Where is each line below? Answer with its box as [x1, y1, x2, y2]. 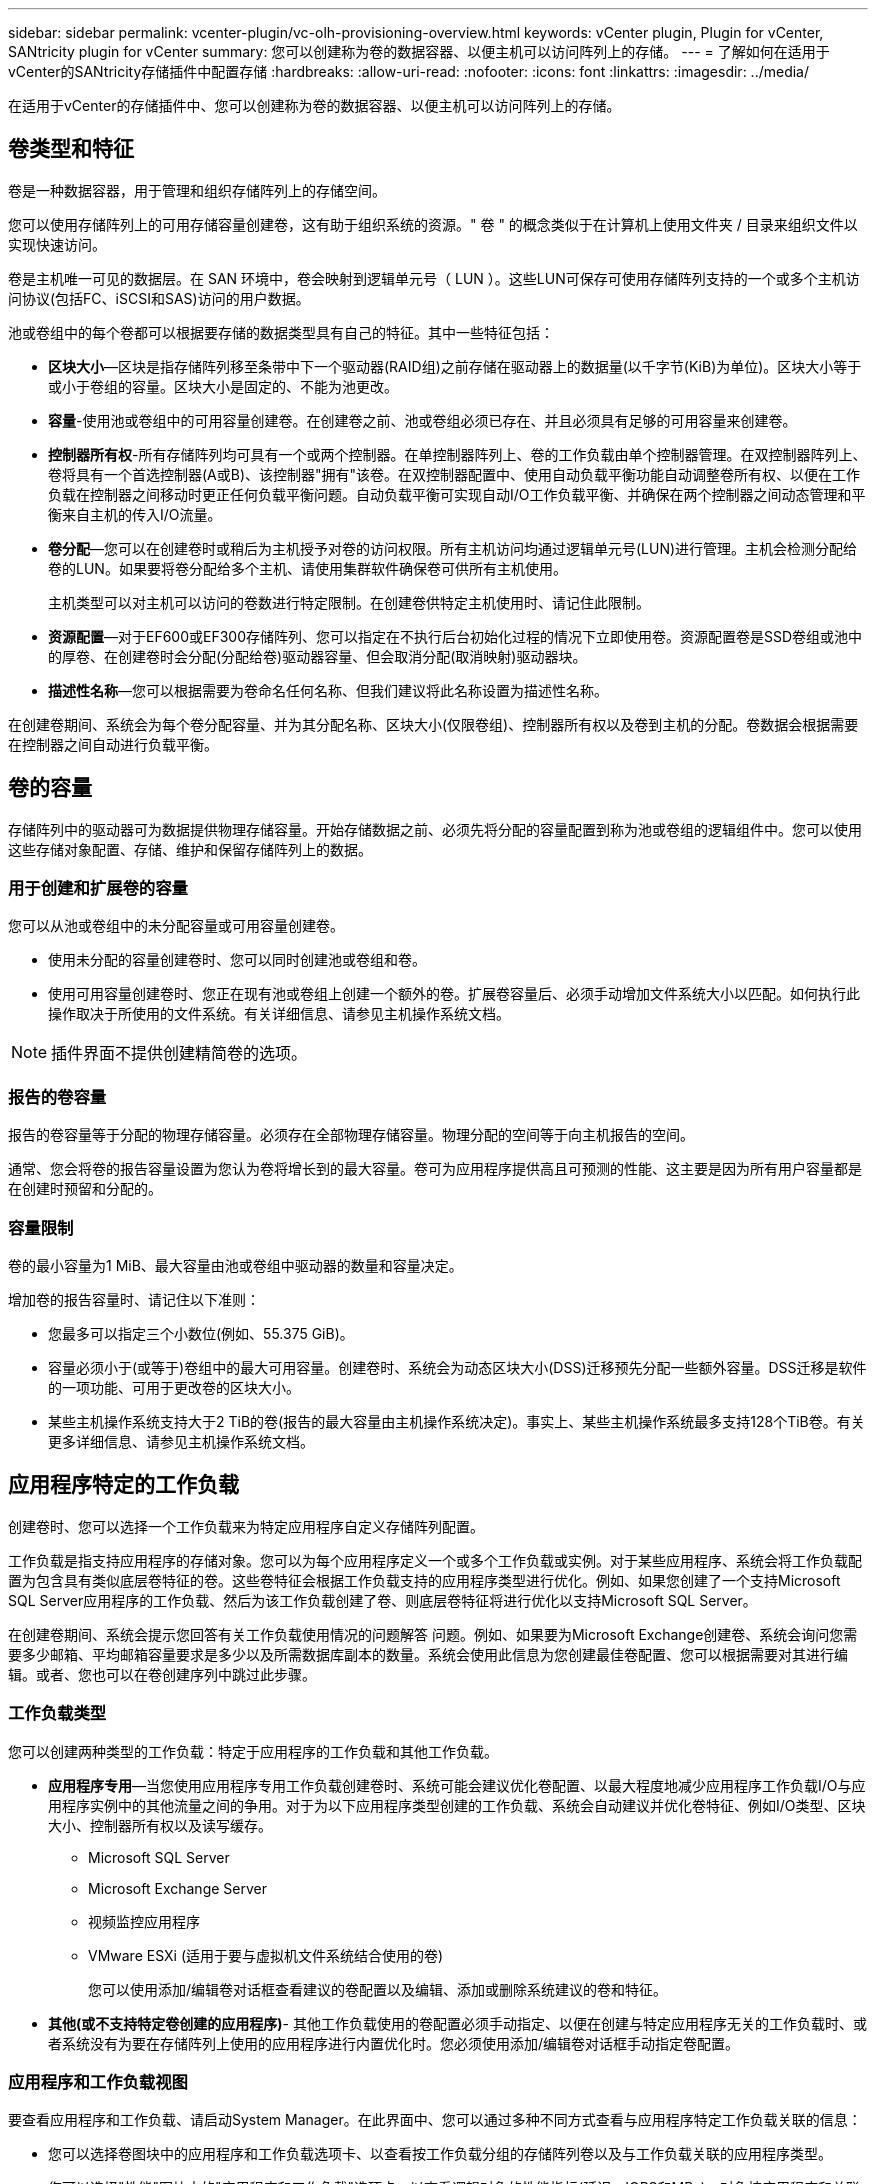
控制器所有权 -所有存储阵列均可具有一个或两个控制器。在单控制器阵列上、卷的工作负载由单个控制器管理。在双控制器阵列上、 [48, 445, 867, 463]
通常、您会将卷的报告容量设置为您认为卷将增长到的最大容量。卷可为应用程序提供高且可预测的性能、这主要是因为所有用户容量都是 [8, 1160, 862, 1178]
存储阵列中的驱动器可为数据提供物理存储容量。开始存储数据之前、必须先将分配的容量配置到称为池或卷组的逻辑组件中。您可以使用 [8, 820, 862, 838]
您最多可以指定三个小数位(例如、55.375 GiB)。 [48, 1324, 354, 1342]
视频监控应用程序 [88, 1912, 200, 1930]
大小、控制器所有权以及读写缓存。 [48, 1816, 272, 1834]
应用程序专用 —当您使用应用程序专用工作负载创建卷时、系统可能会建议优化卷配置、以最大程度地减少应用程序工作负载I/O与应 [48, 1776, 866, 1794]
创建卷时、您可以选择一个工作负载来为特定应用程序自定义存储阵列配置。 [8, 1517, 484, 1535]
